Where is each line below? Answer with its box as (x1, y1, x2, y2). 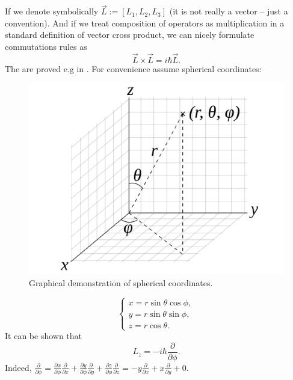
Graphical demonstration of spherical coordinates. (29, 277, 213, 289)
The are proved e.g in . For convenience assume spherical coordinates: (5, 62, 262, 75)
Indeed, (5, 361, 32, 373)
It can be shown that (5, 329, 82, 342)
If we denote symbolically (5, 5, 99, 17)
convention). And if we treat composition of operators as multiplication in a (5, 16, 285, 29)
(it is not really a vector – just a (169, 5, 288, 17)
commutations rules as (5, 40, 87, 52)
